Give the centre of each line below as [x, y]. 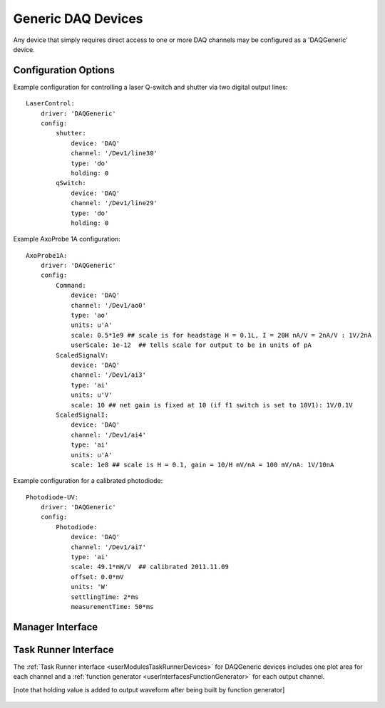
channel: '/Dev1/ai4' [108, 435]
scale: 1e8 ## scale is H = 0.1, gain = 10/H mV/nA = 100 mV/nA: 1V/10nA [202, 464]
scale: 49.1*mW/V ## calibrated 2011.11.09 [150, 567]
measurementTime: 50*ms [112, 607]
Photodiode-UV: [52, 497]
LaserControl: [50, 104]
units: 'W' [90, 587]
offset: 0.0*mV [97, 577]
